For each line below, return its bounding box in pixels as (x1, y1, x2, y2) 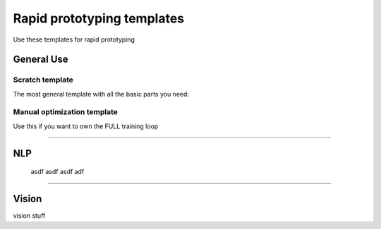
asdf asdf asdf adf (30, 168, 85, 176)
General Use (13, 54, 68, 66)
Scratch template (13, 75, 74, 85)
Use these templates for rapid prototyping (13, 35, 135, 44)
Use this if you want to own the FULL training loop (13, 122, 159, 130)
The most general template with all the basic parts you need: (13, 89, 190, 98)
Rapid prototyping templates (13, 11, 185, 26)
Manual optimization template (13, 107, 118, 117)
